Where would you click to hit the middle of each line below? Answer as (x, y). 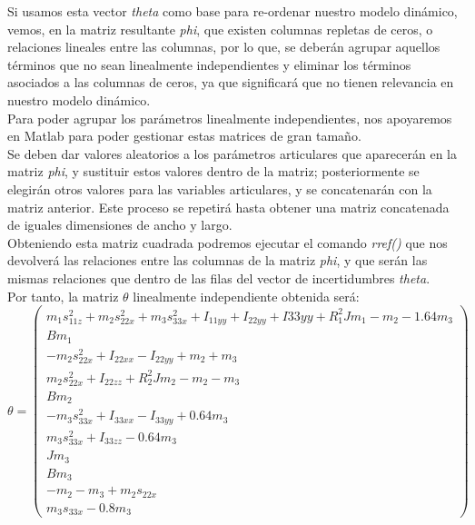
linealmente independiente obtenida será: (246, 296)
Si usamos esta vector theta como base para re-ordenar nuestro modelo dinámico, (233, 11)
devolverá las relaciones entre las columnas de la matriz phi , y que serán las (218, 260)
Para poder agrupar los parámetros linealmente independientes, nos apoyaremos (230, 118)
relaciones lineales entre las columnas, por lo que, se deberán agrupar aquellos (224, 47)
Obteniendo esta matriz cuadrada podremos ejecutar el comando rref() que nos (228, 242)
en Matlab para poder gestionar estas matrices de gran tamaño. (184, 136)
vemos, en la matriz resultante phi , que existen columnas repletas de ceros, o (220, 29)
